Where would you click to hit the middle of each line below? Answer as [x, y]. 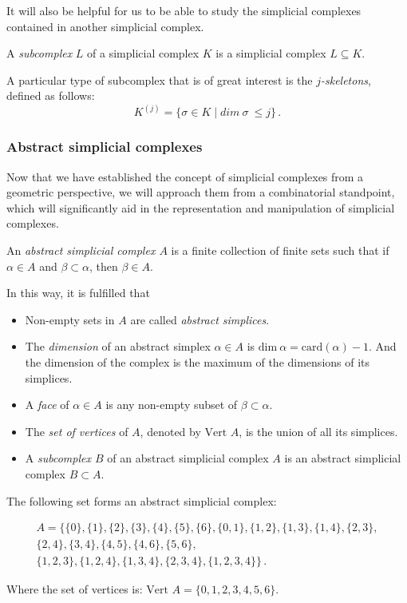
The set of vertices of [77, 431]
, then [104, 266]
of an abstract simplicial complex [188, 458]
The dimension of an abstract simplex [118, 346]
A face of [47, 405]
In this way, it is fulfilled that [78, 293]
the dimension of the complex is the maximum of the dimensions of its [198, 361]
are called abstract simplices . [200, 319]
